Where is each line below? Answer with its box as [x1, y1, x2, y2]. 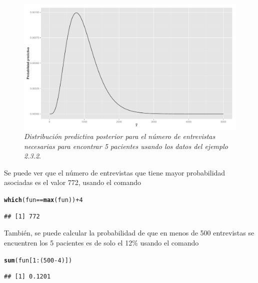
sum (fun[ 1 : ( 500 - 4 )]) [4, 256, 72, 264]
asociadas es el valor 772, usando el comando [4, 177, 141, 187]
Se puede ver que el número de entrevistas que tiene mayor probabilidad [4, 167, 225, 177]
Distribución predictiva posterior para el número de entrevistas [24, 131, 215, 141]
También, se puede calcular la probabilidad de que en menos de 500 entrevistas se [4, 227, 254, 238]
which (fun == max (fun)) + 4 [4, 196, 83, 204]
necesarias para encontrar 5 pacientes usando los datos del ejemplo [24, 140, 228, 151]
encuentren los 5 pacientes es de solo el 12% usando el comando [4, 237, 199, 247]
